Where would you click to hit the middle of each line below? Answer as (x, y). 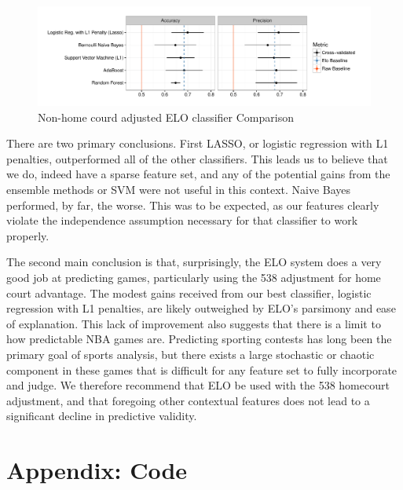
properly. (28, 235)
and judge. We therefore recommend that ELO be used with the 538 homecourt (198, 385)
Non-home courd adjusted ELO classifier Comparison (166, 117)
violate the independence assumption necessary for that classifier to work (182, 220)
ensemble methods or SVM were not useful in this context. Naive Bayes (179, 190)
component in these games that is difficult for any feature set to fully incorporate (202, 369)
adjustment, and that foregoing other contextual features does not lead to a (188, 400)
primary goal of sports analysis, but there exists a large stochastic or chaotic (191, 355)
